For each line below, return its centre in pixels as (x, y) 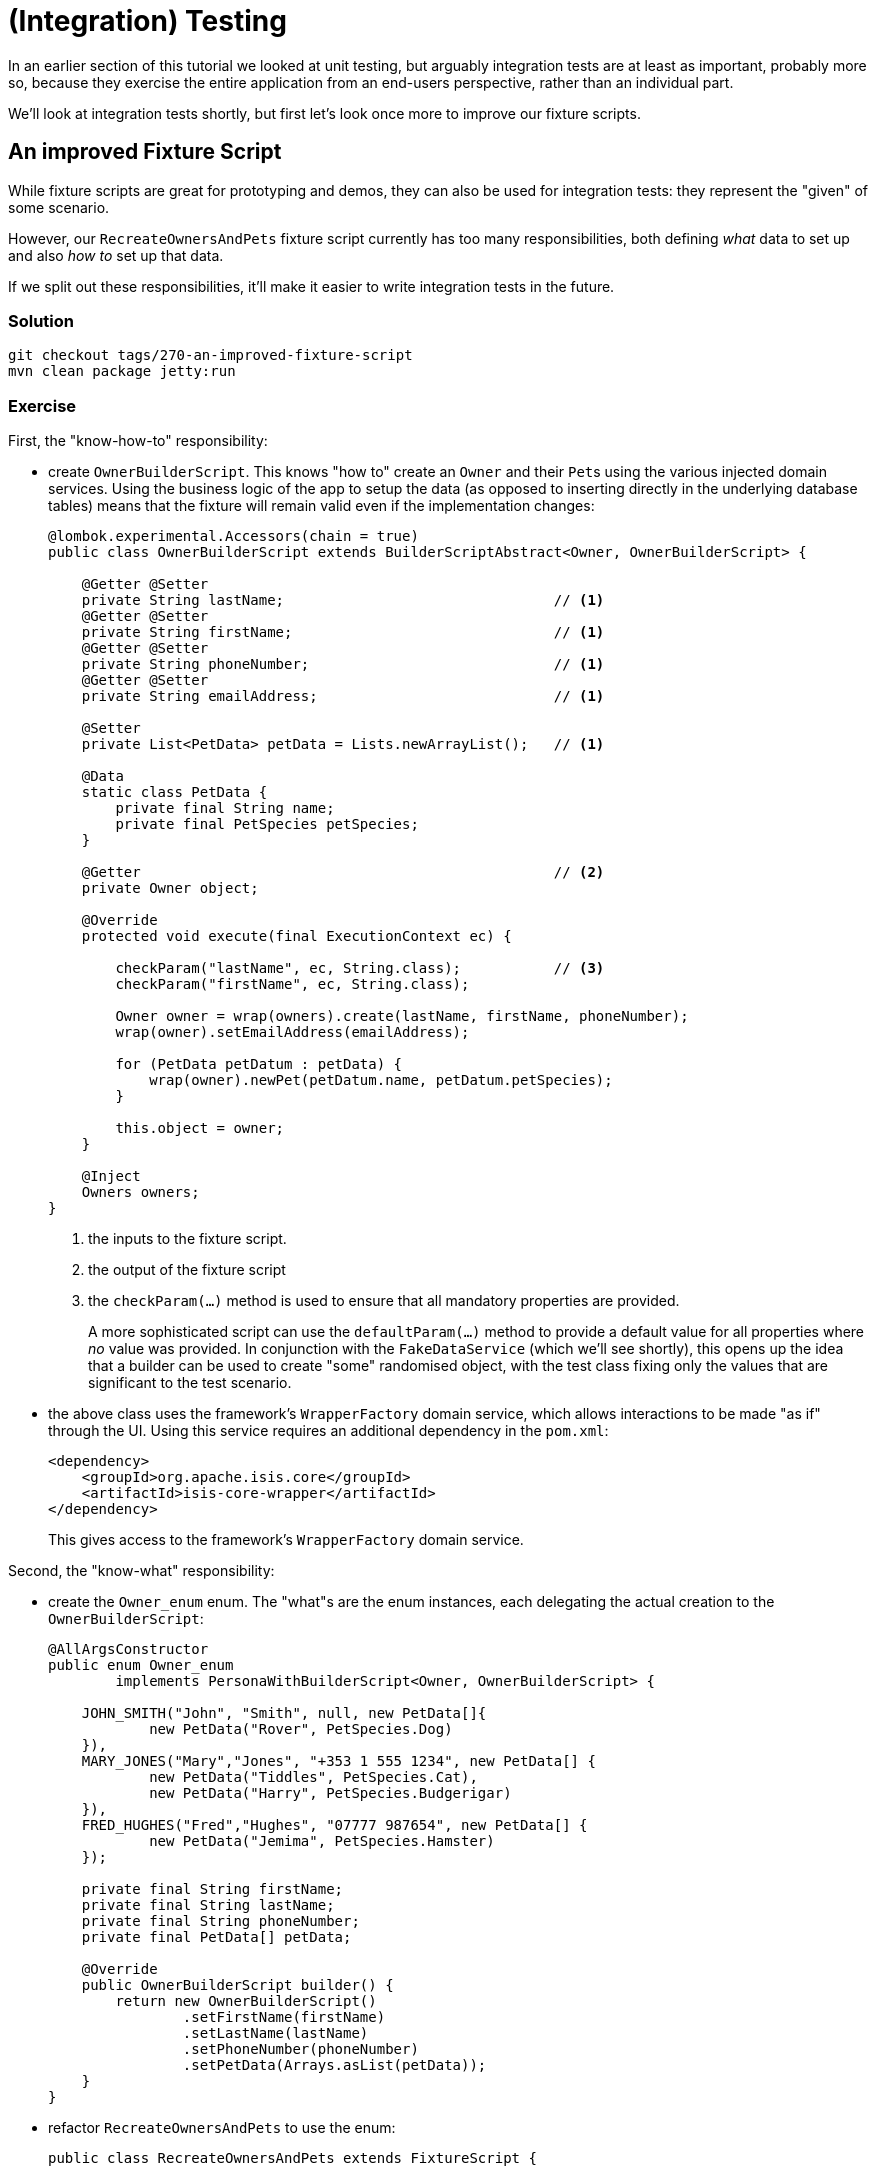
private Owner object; (170, 888)
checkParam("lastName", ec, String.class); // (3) (360, 968)
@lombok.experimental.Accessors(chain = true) (233, 536)
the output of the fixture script (187, 1270)
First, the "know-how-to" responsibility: (138, 441)
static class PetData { (174, 792)
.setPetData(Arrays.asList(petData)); (334, 2065)
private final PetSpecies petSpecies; (267, 824)
